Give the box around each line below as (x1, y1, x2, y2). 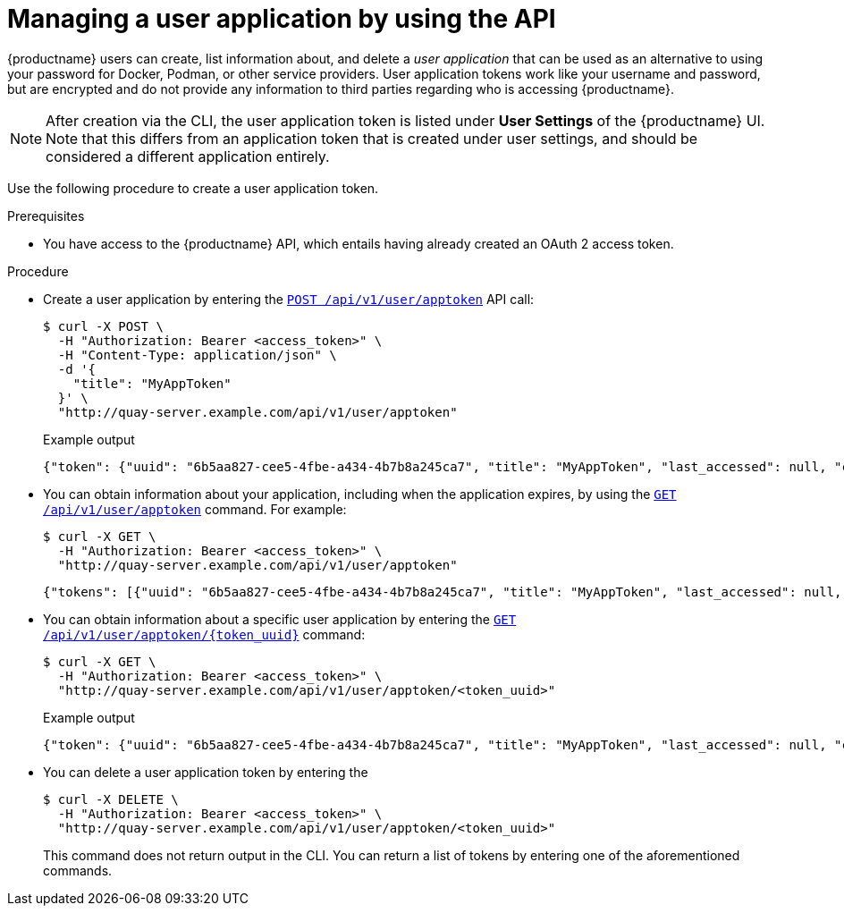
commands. (43, 862, 113, 878)
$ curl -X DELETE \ (43, 791, 179, 807)
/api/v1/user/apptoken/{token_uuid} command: (43, 626, 366, 642)
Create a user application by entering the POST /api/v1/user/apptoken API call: (43, 291, 535, 307)
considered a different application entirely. (46, 147, 330, 165)
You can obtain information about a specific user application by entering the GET (43, 611, 517, 627)
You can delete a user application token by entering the (43, 764, 368, 780)
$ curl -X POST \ (43, 318, 164, 334)
